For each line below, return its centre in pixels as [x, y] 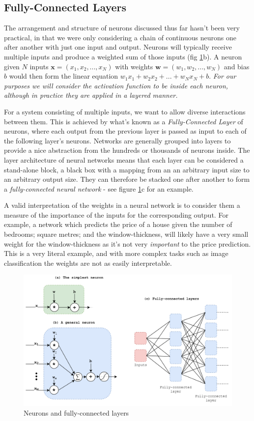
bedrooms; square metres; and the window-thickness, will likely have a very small [126, 234]
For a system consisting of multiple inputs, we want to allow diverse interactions [125, 111]
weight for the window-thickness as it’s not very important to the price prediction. [127, 243]
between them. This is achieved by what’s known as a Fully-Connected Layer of [124, 121]
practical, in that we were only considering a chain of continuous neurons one [120, 37]
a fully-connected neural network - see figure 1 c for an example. [99, 188]
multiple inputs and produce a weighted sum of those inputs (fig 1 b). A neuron [123, 56]
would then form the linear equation [64, 76]
